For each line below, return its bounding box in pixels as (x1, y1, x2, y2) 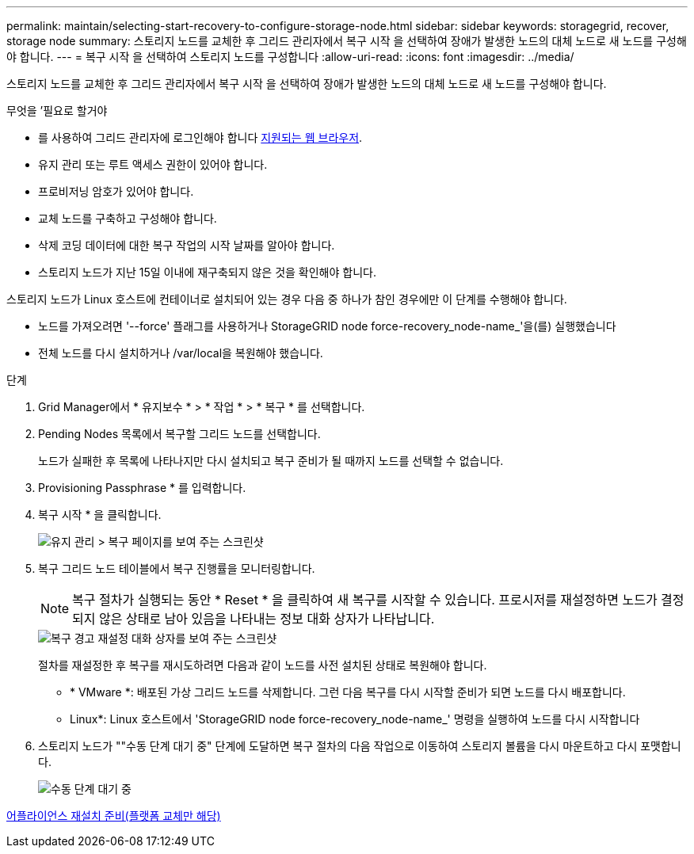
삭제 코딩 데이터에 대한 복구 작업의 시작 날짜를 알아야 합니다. (38, 238, 335, 252)
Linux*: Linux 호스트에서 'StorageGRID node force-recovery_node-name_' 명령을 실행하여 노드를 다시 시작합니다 (70, 712, 640, 726)
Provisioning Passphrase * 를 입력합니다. (38, 481, 246, 494)
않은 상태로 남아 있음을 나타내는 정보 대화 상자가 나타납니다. (99, 611, 435, 627)
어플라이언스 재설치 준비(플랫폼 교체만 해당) (6, 809, 221, 822)
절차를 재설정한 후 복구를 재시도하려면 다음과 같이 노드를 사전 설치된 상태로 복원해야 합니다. (38, 658, 487, 672)
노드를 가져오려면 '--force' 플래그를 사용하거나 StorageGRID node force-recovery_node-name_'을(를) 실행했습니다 (38, 319, 616, 333)
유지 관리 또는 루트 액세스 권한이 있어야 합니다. (38, 158, 268, 171)
